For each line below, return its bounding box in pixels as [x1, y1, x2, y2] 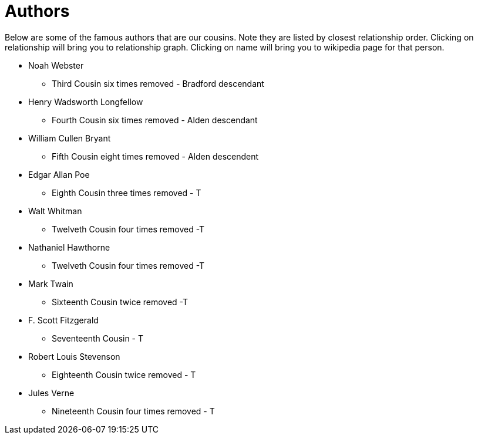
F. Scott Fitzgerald [28, 315, 99, 325]
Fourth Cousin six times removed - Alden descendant [52, 114, 258, 125]
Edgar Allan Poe [28, 169, 90, 180]
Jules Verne [28, 387, 75, 398]
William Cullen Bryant [28, 133, 111, 143]
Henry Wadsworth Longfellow [28, 96, 143, 107]
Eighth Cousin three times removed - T [52, 187, 201, 198]
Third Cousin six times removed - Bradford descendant [52, 78, 264, 89]
